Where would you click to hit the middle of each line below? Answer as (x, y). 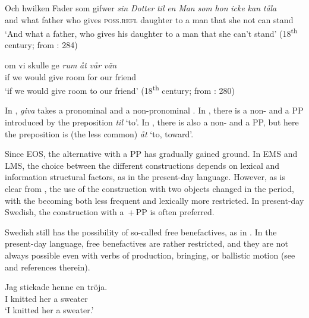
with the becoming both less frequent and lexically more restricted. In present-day (154, 200)
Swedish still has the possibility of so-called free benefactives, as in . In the (141, 232)
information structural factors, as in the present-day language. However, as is (145, 177)
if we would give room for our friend (71, 76)
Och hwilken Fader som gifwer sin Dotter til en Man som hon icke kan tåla (141, 8)
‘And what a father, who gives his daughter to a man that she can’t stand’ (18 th (151, 32)
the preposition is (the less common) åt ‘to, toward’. (99, 133)
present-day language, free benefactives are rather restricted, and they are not (146, 243)
